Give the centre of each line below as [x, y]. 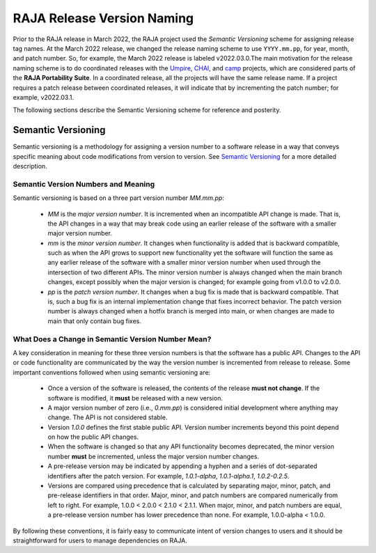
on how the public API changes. [93, 437]
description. [30, 166]
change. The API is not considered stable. [108, 417]
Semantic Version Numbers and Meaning [84, 184]
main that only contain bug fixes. [95, 321]
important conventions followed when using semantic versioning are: [112, 372]
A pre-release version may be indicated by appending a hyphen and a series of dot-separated [182, 466]
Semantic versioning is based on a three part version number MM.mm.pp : [118, 198]
